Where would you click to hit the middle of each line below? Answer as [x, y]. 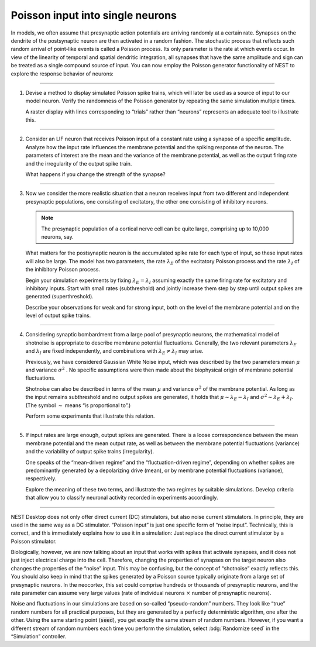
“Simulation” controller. [39, 636]
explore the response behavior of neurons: [62, 74]
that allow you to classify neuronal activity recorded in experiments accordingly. [122, 498]
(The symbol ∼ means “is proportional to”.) [78, 405]
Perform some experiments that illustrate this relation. [90, 416]
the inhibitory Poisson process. [63, 270]
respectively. [41, 479]
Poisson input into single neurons [94, 15]
